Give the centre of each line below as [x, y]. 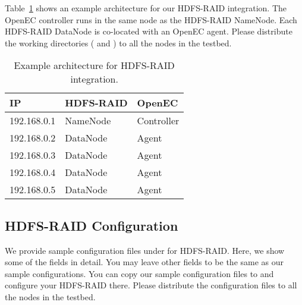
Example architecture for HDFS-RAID [94, 65]
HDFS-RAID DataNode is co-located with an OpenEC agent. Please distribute [149, 31]
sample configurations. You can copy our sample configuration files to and [139, 273]
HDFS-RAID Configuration [92, 225]
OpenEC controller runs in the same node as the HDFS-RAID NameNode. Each [151, 19]
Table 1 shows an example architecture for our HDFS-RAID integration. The [146, 8]
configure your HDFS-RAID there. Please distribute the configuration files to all [151, 285]
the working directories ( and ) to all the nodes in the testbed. [118, 43]
